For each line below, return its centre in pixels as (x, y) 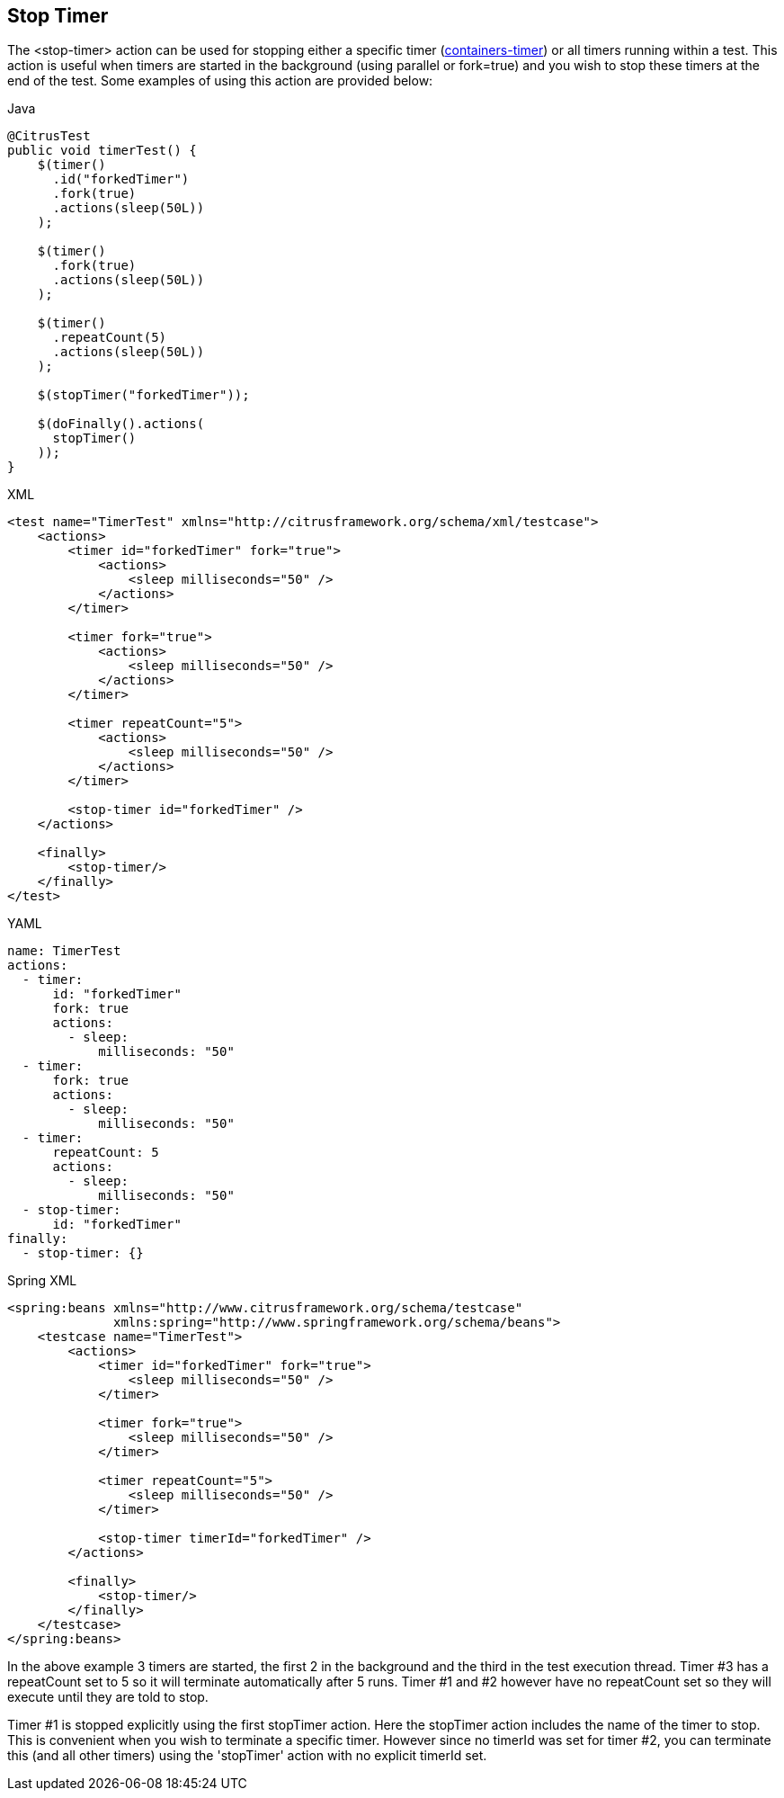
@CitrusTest (49, 136)
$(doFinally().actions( (121, 424)
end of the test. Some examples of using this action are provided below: (220, 81)
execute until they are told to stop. (108, 1697)
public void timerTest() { (102, 151)
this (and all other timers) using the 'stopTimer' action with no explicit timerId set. (247, 1756)
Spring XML (42, 1281)
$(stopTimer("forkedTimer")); (143, 395)
